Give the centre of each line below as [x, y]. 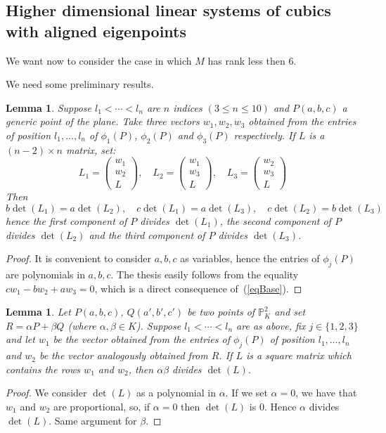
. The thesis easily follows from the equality [205, 274]
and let [20, 339]
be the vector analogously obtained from [123, 355]
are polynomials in [45, 274]
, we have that [326, 393]
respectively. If [264, 135]
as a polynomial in [176, 393]
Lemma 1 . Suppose [49, 107]
